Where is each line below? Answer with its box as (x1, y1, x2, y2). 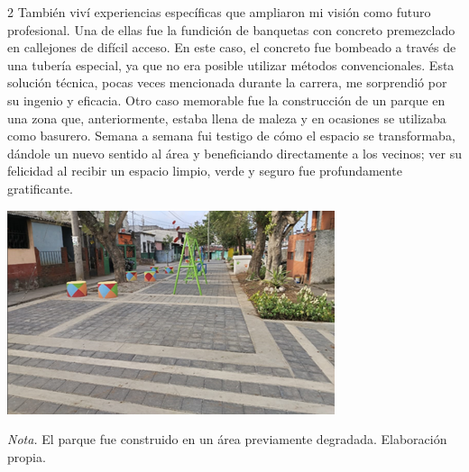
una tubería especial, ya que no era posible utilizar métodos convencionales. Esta (7, 55, 455, 74)
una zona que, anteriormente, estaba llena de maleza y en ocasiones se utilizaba (7, 108, 446, 127)
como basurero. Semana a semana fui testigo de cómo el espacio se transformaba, (7, 126, 455, 145)
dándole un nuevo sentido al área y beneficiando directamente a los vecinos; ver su (7, 143, 463, 162)
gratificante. (7, 178, 73, 197)
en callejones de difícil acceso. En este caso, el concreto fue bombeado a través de (7, 38, 456, 57)
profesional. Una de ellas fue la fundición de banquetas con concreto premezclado (7, 20, 455, 39)
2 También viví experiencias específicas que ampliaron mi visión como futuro (7, 3, 431, 21)
